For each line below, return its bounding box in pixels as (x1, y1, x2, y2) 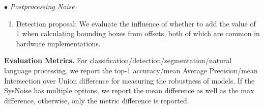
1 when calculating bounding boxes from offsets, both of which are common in (16, 28, 260, 39)
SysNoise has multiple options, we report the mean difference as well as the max (4, 85, 254, 96)
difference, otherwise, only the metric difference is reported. (4, 95, 189, 105)
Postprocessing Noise (10, 1, 75, 11)
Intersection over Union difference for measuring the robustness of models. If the (4, 75, 255, 86)
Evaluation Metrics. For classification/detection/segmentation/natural (4, 55, 232, 66)
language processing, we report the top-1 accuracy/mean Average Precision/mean (4, 65, 258, 75)
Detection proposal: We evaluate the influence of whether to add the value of (16, 18, 256, 29)
